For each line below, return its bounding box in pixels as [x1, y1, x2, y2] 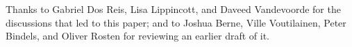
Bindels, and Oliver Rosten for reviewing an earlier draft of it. [6, 29, 269, 43]
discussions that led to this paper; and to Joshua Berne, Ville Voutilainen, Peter [6, 15, 346, 29]
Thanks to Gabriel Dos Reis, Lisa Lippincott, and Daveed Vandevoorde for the [6, 2, 341, 16]
